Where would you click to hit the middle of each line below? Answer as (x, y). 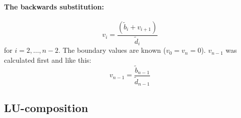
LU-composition (46, 107)
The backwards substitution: (54, 6)
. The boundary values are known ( (112, 50)
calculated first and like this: (48, 59)
